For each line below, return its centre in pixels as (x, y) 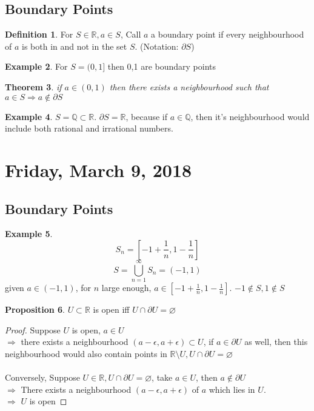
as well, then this (276, 342)
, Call (131, 34)
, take (162, 377)
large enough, (126, 288)
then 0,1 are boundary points (162, 66)
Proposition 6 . (35, 309)
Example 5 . (29, 234)
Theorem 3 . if (33, 86)
